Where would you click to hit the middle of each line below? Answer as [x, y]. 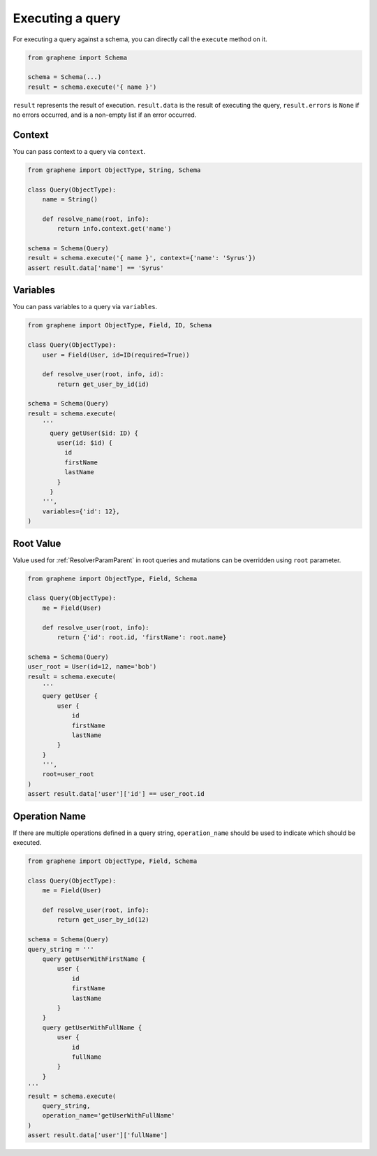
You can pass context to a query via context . [79, 151]
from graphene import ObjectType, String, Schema [114, 170]
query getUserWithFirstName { [94, 959]
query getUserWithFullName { [92, 1027]
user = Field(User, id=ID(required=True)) [116, 355]
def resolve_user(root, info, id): [103, 374]
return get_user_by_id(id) [103, 384]
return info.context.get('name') [114, 229]
